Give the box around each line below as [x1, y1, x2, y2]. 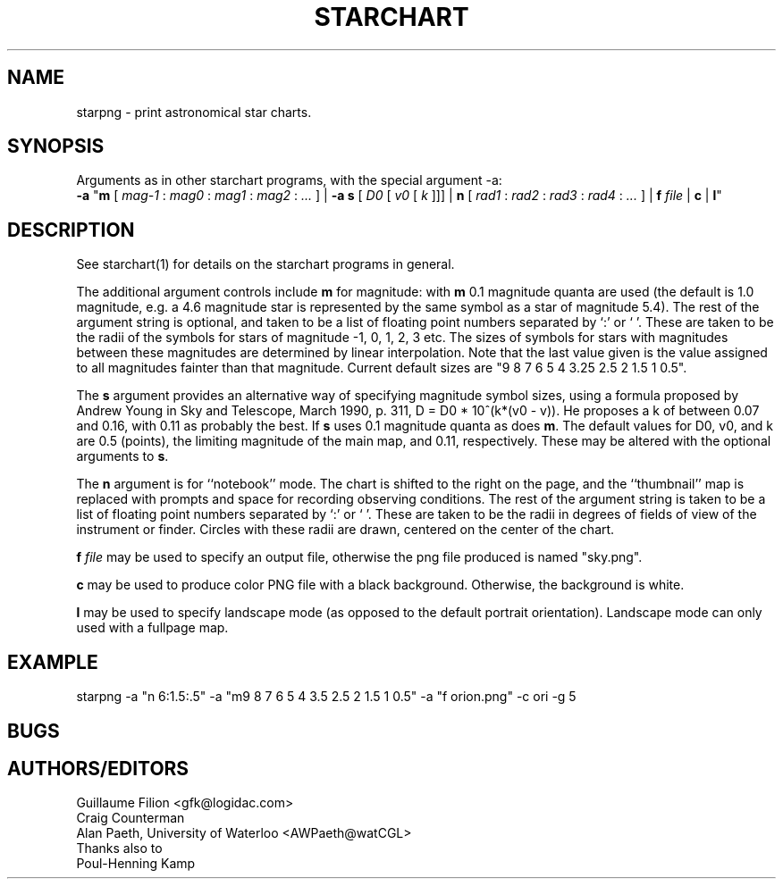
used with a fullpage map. [76, 620, 229, 636]
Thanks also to [76, 840, 163, 857]
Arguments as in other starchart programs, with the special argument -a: [76, 172, 502, 188]
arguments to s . [76, 448, 169, 464]
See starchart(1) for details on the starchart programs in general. [76, 256, 455, 272]
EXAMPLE [7, 650, 98, 673]
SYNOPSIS [7, 135, 105, 158]
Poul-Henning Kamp [76, 856, 196, 872]
